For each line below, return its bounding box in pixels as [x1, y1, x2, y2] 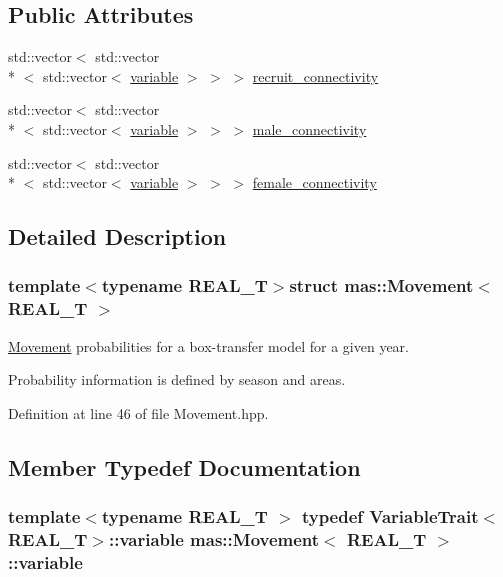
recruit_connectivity [252, 65, 379, 86]
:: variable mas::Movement [108, 527, 320, 552]
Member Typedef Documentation [8, 451, 361, 482]
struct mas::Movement [289, 273, 474, 298]
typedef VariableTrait [301, 504, 479, 529]
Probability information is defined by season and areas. [8, 369, 346, 390]
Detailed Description [8, 221, 227, 252]
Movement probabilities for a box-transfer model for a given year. [8, 335, 409, 356]
